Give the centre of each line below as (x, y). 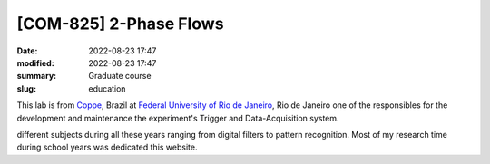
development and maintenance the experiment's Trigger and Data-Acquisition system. (178, 118)
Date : (27, 51)
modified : (35, 63)
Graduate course (120, 76)
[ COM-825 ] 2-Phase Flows (120, 24)
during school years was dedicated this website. (107, 147)
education (107, 88)
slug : (26, 88)
